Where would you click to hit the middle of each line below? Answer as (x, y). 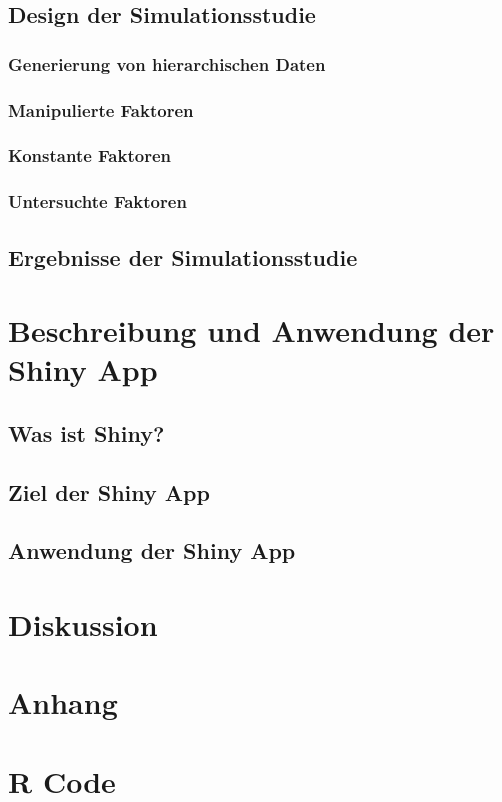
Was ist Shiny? (86, 432)
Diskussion (83, 624)
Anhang (63, 702)
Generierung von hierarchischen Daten (167, 63)
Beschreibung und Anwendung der (251, 330)
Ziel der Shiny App (109, 491)
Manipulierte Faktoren (101, 109)
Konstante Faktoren (89, 155)
